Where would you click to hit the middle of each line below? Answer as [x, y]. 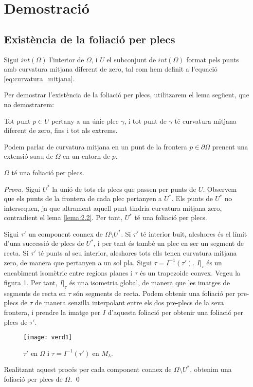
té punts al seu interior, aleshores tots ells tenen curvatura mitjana [137, 253]
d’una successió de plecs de [44, 243]
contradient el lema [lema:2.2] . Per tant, [63, 217]
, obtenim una [211, 369]
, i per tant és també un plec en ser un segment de [169, 243]
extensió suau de [28, 156]
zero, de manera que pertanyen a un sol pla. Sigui [78, 262]
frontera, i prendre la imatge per [52, 312]
